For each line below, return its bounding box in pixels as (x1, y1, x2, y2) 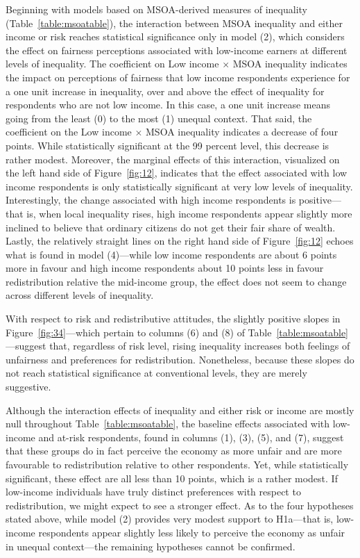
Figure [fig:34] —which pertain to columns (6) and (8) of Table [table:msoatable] (6, 325, 348, 339)
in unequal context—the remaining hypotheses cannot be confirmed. (6, 539, 295, 553)
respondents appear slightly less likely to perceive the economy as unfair (38, 525, 345, 539)
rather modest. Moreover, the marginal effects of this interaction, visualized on (6, 151, 340, 166)
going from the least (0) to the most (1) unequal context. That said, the (6, 110, 312, 125)
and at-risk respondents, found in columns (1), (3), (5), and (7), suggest (38, 429, 344, 444)
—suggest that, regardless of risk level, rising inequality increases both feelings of (6, 338, 350, 353)
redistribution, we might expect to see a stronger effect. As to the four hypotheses (6, 498, 354, 512)
